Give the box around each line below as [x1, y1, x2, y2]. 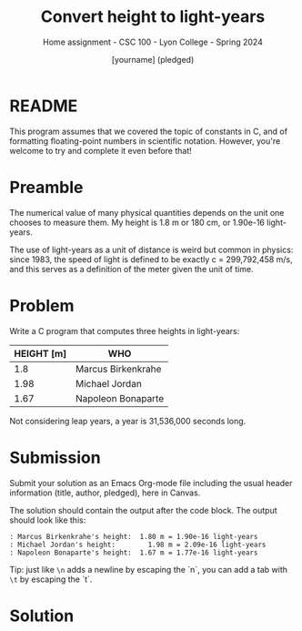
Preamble [9, 177, 84, 198]
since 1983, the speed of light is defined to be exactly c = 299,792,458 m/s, [9, 253, 293, 265]
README [9, 96, 78, 116]
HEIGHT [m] [14, 347, 67, 360]
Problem [9, 295, 75, 316]
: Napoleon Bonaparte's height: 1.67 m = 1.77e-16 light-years [9, 548, 258, 557]
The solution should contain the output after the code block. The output [9, 504, 277, 515]
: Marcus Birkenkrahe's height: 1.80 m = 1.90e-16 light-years [9, 532, 258, 541]
